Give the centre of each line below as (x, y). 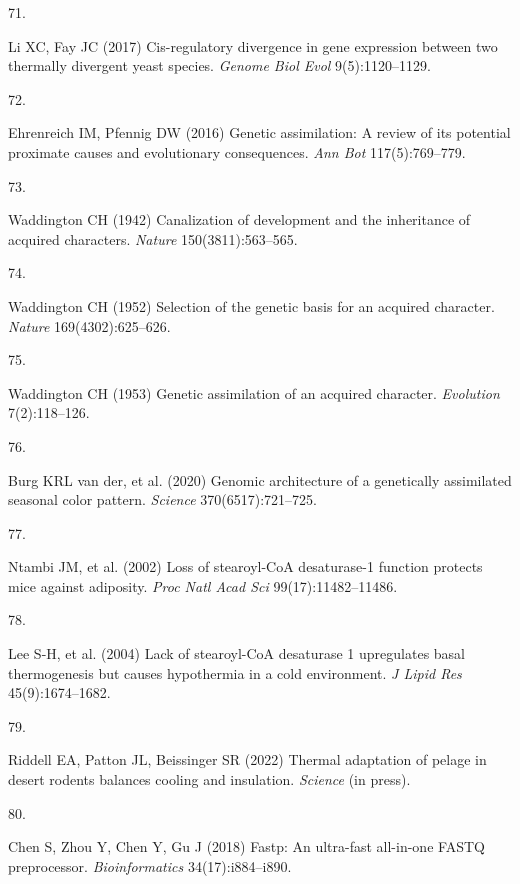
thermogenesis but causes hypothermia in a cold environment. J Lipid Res (235, 672)
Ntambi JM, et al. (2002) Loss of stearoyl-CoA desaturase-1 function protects (245, 566)
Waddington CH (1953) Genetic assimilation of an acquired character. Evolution (254, 392)
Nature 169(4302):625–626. (89, 325)
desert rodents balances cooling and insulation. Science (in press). (209, 779)
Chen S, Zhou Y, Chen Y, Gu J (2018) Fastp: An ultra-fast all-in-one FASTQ (246, 846)
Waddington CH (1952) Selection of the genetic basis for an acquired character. (251, 305)
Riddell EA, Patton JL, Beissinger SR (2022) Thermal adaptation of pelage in (247, 759)
